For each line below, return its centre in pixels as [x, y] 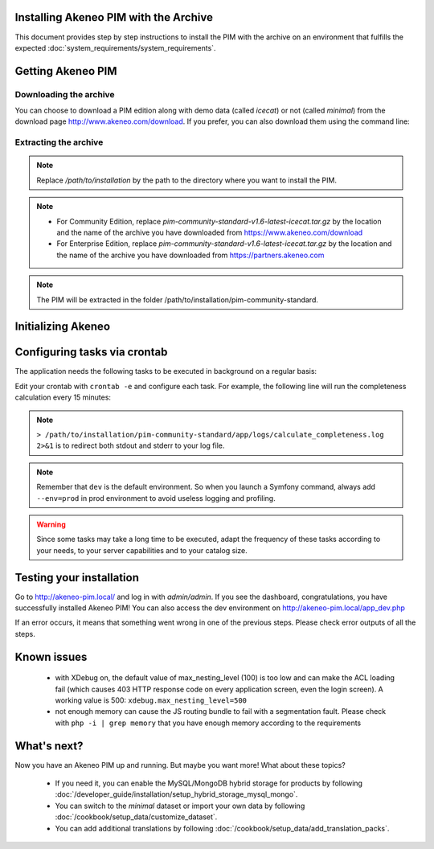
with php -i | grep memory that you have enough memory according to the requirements [208, 723]
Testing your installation [77, 578]
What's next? [49, 746]
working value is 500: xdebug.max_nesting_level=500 [151, 700]
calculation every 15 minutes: [63, 397]
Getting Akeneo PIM [66, 71]
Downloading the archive [65, 94]
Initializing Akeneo [63, 327]
